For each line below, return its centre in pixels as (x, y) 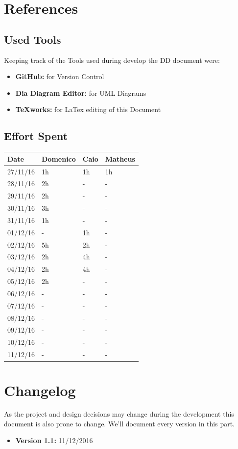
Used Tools (33, 39)
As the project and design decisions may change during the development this (119, 414)
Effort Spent (36, 136)
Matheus (120, 158)
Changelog (40, 390)
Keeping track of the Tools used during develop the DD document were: (112, 60)
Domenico (59, 158)
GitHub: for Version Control (60, 76)
